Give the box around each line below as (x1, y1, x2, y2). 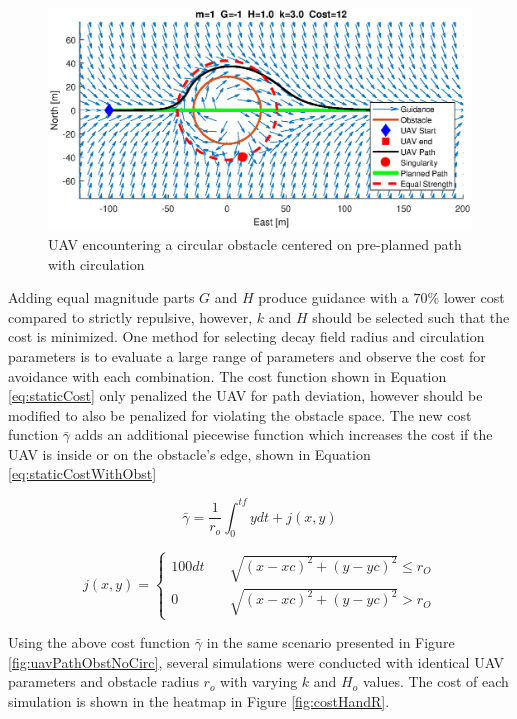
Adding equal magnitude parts (8, 287, 195, 308)
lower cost (443, 287, 505, 308)
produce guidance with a (258, 287, 409, 308)
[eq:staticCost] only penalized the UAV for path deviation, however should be (8, 385, 483, 406)
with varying (220, 671, 298, 692)
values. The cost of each (362, 671, 509, 692)
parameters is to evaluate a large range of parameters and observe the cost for (8, 345, 486, 366)
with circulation (48, 253, 145, 274)
